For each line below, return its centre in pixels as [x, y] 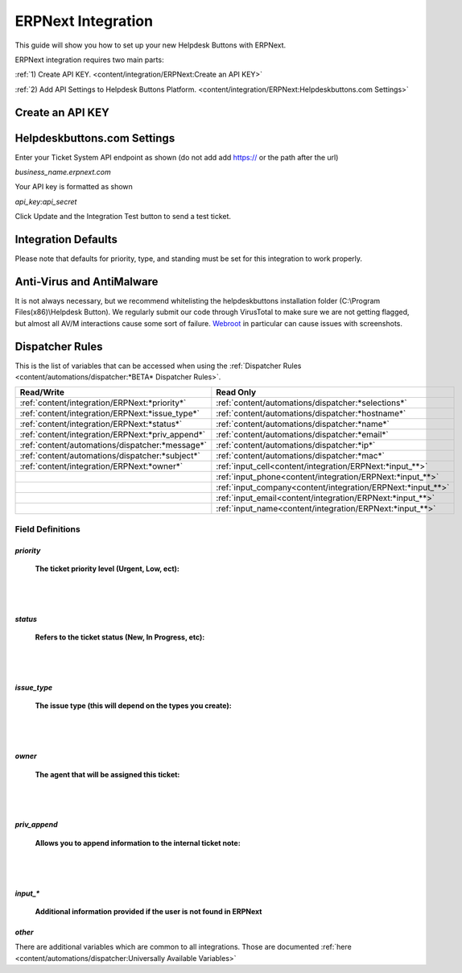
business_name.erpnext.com [63, 172]
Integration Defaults [66, 240]
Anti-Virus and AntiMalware [87, 282]
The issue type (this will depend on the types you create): [134, 706]
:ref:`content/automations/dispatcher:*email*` [303, 435]
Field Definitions [47, 529]
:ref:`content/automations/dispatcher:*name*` [303, 424]
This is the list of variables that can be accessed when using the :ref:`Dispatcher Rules [158, 366]
